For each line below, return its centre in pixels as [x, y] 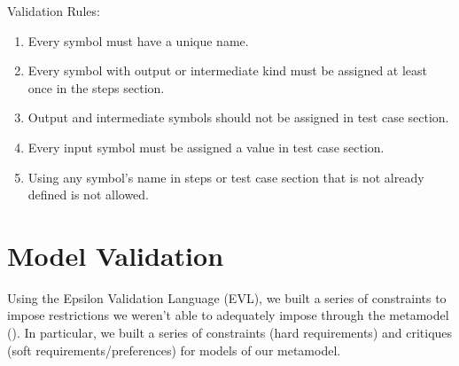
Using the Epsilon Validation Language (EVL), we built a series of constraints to [227, 297]
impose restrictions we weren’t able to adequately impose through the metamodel [228, 315]
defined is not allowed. [88, 195]
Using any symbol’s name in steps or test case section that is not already [226, 177]
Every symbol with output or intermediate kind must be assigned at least [228, 70]
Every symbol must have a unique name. [138, 40]
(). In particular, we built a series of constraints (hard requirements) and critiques [230, 333]
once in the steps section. [96, 87]
